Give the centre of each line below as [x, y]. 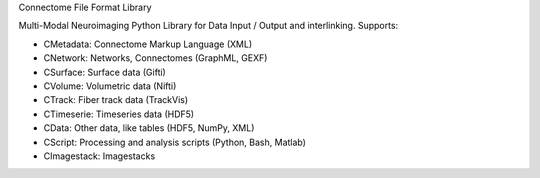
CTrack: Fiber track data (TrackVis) [116, 100]
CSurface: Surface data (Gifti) [105, 72]
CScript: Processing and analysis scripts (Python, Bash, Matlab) [175, 142]
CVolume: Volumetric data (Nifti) [110, 86]
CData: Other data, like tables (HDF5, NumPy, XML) [149, 128]
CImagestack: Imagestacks [99, 156]
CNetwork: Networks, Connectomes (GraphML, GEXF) [155, 58]
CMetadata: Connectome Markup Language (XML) [148, 44]
